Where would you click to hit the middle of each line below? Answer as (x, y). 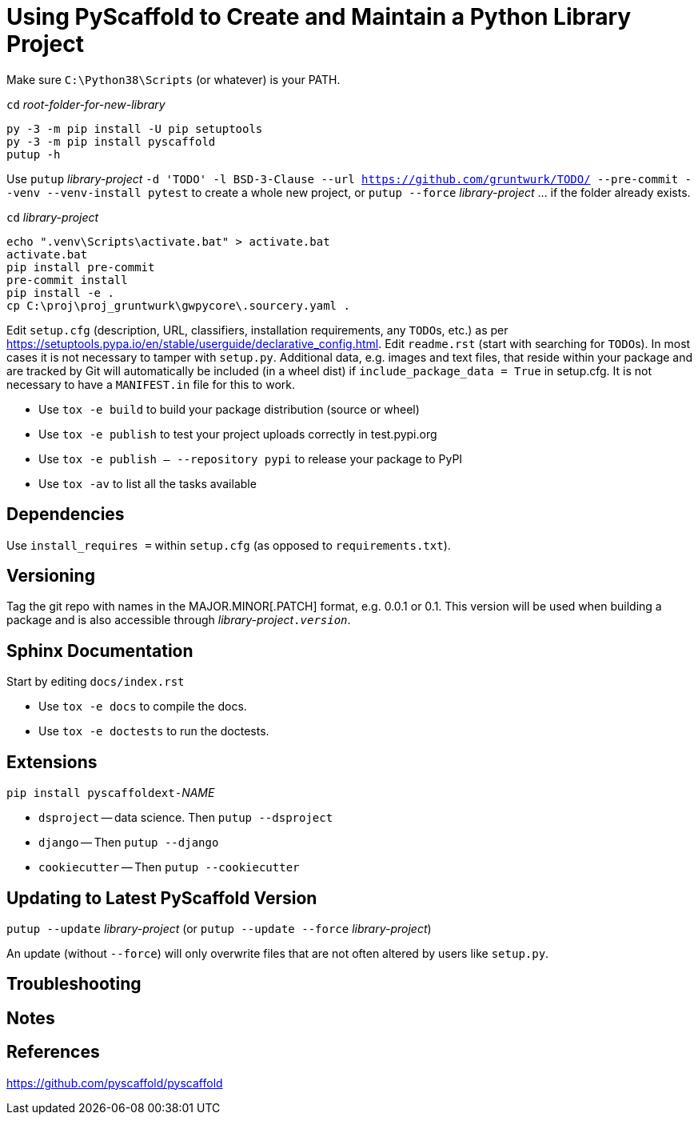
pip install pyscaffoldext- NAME (111, 793)
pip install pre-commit (81, 267)
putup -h (34, 154)
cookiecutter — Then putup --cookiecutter (169, 867)
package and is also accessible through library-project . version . (179, 620)
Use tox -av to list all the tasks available (148, 483)
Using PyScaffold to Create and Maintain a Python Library (319, 17)
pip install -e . (60, 292)
